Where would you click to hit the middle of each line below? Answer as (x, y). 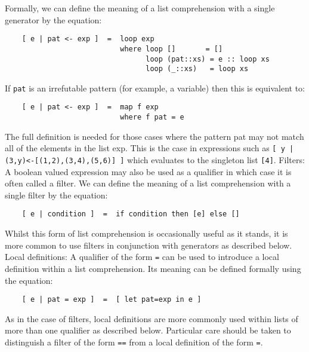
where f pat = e (152, 117)
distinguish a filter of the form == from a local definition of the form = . (134, 342)
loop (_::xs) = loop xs (197, 69)
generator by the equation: (53, 19)
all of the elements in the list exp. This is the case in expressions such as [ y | (149, 148)
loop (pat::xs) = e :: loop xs (208, 59)
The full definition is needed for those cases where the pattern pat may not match (154, 136)
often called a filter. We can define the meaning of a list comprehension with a (148, 183)
